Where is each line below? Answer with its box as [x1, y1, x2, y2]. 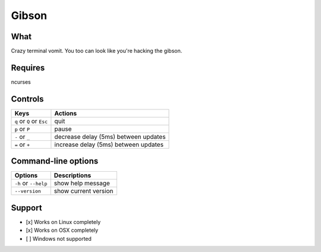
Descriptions [53, 171, 92, 179]
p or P [14, 125, 30, 133]
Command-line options [11, 156, 99, 166]
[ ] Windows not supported [26, 235, 92, 242]
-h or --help [14, 179, 48, 187]
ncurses [11, 78, 31, 86]
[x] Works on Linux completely [26, 218, 101, 225]
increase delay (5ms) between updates [54, 140, 163, 149]
